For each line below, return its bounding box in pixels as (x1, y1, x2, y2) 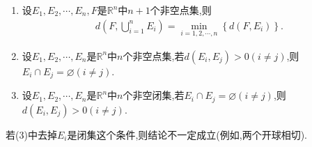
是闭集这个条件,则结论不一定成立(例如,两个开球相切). (67, 127, 307, 141)
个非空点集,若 (123, 48, 185, 63)
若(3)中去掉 (6, 127, 57, 141)
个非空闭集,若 (123, 88, 185, 102)
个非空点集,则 (150, 3, 212, 17)
